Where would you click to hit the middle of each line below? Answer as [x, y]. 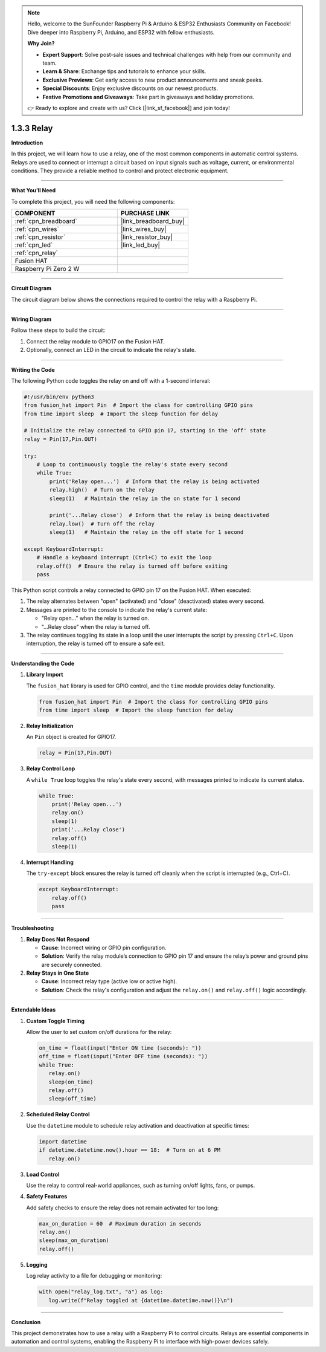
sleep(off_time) [72, 1099]
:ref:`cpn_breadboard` [46, 221]
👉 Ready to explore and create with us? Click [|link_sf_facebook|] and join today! [129, 108]
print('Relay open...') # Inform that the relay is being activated [154, 481]
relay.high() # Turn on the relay [102, 490]
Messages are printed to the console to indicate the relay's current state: [117, 609]
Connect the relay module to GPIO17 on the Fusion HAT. [96, 341]
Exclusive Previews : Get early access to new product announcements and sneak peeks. [153, 80]
